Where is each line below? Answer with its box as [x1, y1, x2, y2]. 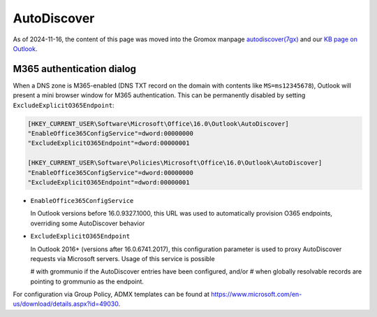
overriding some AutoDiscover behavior [30, 219, 145, 227]
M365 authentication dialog [13, 63, 136, 75]
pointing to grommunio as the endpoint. [30, 277, 145, 286]
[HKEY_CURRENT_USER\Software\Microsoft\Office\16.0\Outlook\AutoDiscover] [27, 120, 290, 127]
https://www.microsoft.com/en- [210, 290, 302, 299]
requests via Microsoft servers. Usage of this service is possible [30, 254, 216, 262]
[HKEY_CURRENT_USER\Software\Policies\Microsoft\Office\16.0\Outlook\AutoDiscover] [27, 159, 323, 167]
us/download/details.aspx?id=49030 [13, 300, 119, 308]
